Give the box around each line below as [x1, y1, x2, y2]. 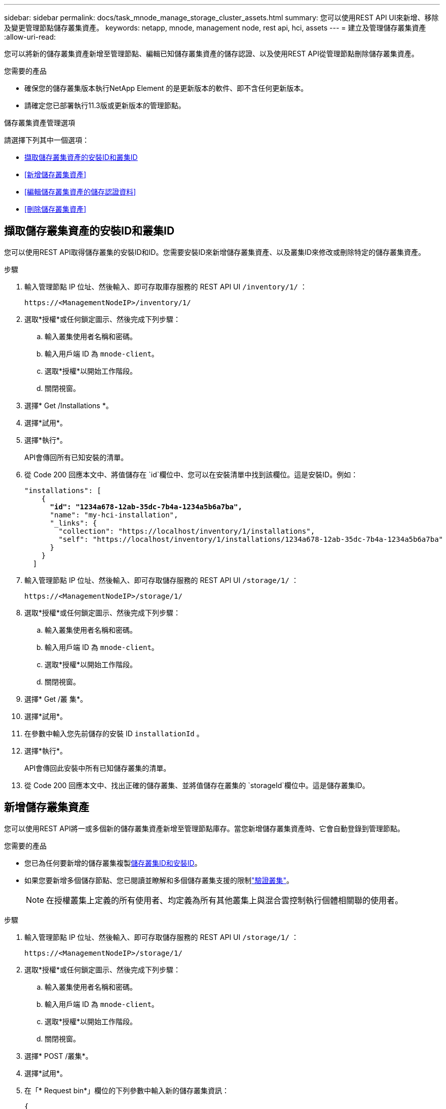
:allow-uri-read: [4, 32, 56, 41]
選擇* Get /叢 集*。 [24, 694, 88, 703]
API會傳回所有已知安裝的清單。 [24, 452, 128, 462]
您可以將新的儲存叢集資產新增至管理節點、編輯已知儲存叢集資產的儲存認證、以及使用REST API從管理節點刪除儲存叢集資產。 [4, 49, 419, 58]
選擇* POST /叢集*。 [24, 1051, 93, 1060]
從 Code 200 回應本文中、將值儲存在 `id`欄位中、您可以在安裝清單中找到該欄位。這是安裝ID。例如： [24, 470, 358, 479]
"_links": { [50, 518, 97, 527]
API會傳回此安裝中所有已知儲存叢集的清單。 [24, 763, 171, 772]
